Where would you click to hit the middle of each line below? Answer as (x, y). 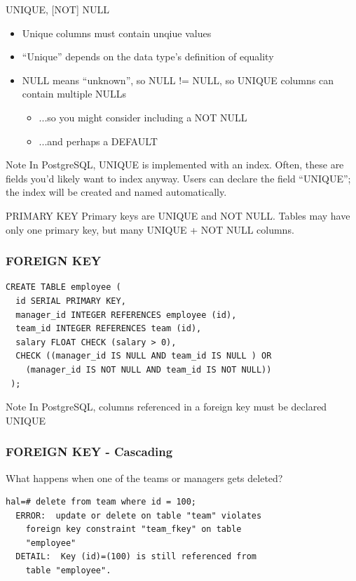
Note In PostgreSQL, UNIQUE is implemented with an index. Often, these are (175, 165)
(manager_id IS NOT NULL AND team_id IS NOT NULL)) (149, 369)
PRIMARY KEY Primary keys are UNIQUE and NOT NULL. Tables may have (178, 215)
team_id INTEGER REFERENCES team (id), (109, 329)
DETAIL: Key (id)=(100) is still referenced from (136, 557)
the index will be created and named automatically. (116, 192)
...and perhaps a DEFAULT (98, 141)
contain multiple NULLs (74, 94)
